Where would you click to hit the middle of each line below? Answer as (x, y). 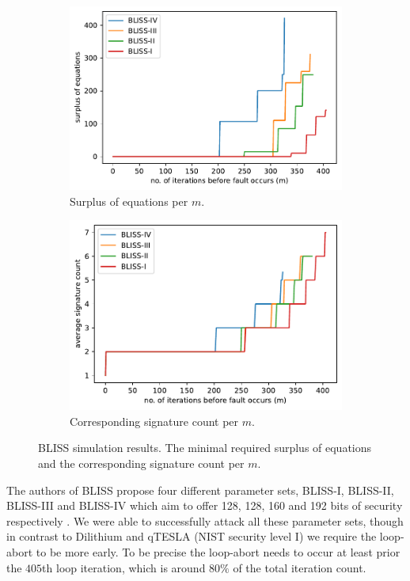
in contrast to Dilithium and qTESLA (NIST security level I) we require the (192, 536)
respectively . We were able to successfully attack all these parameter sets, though (205, 520)
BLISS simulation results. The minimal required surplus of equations (205, 448)
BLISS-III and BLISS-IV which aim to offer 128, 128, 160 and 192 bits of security (205, 505)
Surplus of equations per (129, 201)
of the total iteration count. (300, 567)
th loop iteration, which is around (124, 567)
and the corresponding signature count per (141, 463)
